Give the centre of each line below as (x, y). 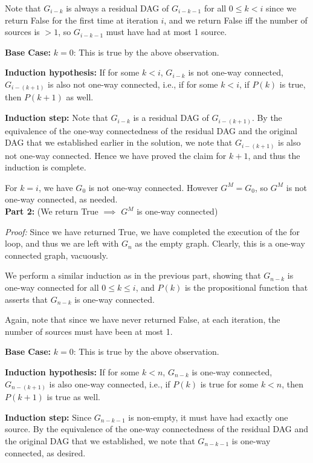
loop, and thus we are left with (62, 243)
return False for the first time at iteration (82, 20)
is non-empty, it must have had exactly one (208, 417)
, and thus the (274, 155)
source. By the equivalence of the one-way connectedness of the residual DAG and (157, 429)
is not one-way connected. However (153, 187)
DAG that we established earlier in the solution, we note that (119, 142)
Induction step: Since (48, 417)
